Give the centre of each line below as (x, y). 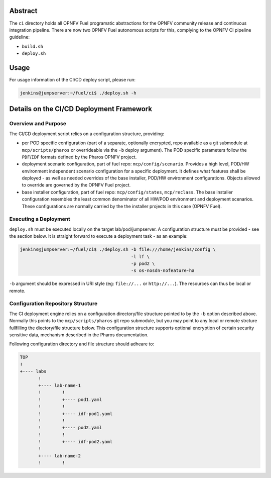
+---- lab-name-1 (60, 385)
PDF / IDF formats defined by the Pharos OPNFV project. (79, 157)
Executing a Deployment (40, 219)
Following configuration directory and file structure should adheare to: (82, 344)
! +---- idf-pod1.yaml (76, 414)
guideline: (20, 37)
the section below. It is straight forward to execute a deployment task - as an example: (98, 236)
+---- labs (33, 371)
